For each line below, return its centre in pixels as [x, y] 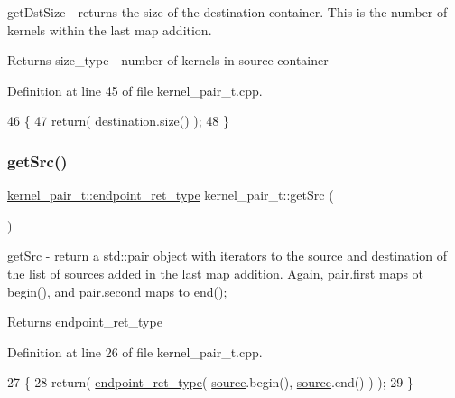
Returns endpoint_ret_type [85, 322]
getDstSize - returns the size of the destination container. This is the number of [227, 12]
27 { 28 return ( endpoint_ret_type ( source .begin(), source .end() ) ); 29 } [210, 382]
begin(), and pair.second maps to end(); [117, 291]
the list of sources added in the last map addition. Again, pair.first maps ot [216, 273]
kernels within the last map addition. [110, 29]
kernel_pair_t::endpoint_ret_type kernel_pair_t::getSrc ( [171, 195]
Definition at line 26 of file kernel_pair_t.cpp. [135, 351]
